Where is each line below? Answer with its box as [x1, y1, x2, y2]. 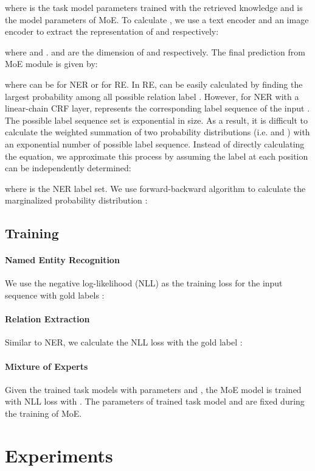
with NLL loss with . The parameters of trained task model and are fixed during [5, 395, 305, 408]
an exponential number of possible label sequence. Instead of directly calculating [5, 137, 305, 150]
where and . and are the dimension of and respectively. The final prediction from [5, 45, 305, 58]
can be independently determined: [5, 161, 131, 174]
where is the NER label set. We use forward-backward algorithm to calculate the [5, 182, 306, 194]
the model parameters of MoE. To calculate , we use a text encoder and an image [5, 13, 309, 26]
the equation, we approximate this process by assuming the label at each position [5, 149, 308, 162]
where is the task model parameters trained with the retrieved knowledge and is [5, 1, 303, 13]
